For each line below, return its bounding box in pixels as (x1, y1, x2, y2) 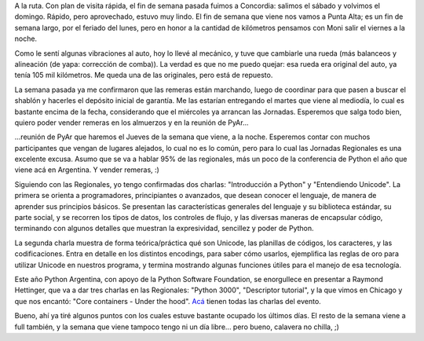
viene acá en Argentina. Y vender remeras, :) (14, 165, 160, 174)
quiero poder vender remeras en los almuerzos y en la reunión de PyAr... (14, 118, 249, 127)
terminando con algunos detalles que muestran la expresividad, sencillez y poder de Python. (14, 224, 314, 233)
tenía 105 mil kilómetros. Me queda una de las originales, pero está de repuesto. (14, 71, 273, 80)
